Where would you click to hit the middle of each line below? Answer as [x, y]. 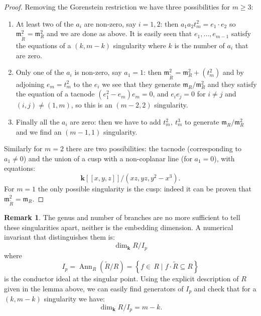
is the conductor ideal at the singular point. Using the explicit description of [121, 279]
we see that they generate [141, 84]
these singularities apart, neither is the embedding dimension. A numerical [119, 227]
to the [83, 84]
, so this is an [92, 105]
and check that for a [225, 288]
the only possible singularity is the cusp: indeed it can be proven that [145, 188]
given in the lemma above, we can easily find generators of [94, 288]
